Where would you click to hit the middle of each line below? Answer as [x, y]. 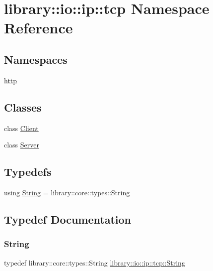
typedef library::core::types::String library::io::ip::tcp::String [95, 262]
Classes [23, 107]
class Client [21, 128]
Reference [38, 28]
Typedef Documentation [68, 219]
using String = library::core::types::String [67, 192]
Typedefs [28, 172]
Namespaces [36, 59]
